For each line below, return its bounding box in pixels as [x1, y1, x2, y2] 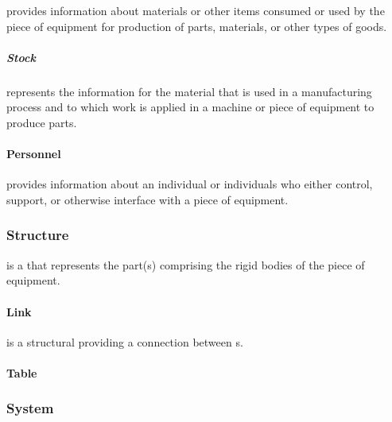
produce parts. [6, 114, 77, 130]
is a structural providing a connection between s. [6, 333, 243, 350]
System [6, 398, 54, 418]
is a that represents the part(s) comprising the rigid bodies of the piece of [6, 256, 365, 273]
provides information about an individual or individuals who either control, [6, 176, 373, 192]
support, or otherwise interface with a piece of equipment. [6, 191, 289, 207]
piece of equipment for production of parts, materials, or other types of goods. [6, 17, 387, 34]
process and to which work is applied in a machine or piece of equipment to [6, 99, 375, 115]
